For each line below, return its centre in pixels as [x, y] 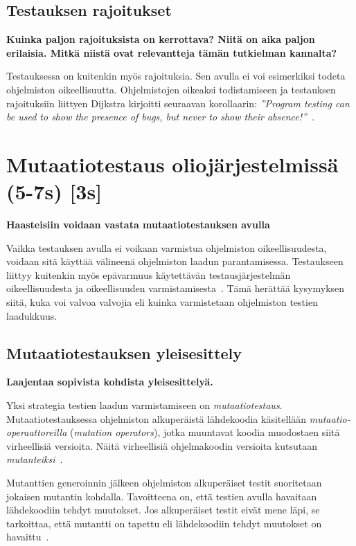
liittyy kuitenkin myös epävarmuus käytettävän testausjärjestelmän [149, 274]
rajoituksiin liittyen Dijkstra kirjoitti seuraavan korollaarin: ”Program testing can [178, 103]
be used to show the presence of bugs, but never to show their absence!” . [160, 117]
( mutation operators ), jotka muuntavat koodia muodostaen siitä [205, 432]
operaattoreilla [37, 432]
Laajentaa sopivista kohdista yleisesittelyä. [110, 382]
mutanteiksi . [35, 459]
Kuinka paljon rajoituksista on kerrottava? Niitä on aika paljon [161, 39]
